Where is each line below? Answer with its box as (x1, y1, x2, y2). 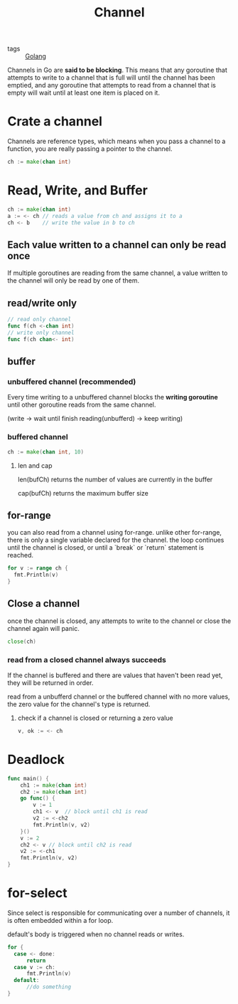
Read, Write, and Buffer (7, 182, 148, 199)
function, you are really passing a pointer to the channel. (7, 145, 173, 153)
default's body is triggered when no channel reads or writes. (7, 930, 185, 938)
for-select (7, 885, 67, 901)
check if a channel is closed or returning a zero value (17, 713, 173, 722)
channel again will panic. (7, 624, 80, 632)
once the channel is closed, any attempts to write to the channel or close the (7, 617, 232, 625)
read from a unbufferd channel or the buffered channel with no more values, (7, 692, 230, 701)
